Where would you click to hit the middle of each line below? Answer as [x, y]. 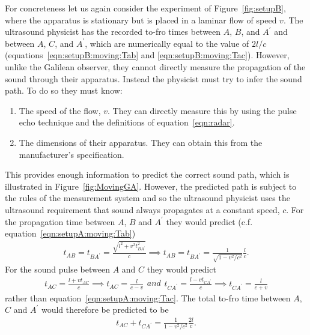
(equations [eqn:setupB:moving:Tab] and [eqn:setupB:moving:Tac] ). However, [147, 55]
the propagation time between [60, 221]
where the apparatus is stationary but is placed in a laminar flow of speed [141, 20]
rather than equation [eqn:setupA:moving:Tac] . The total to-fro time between [148, 297]
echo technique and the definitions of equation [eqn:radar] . [127, 122]
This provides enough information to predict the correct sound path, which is [147, 174]
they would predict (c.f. [209, 221]
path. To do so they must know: [64, 90]
